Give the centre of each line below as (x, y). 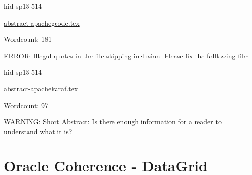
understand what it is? (38, 131)
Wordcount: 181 (28, 39)
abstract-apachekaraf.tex (41, 88)
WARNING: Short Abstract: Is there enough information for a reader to (113, 122)
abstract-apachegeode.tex (42, 22)
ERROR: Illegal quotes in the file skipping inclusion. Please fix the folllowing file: (126, 55)
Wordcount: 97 (26, 105)
